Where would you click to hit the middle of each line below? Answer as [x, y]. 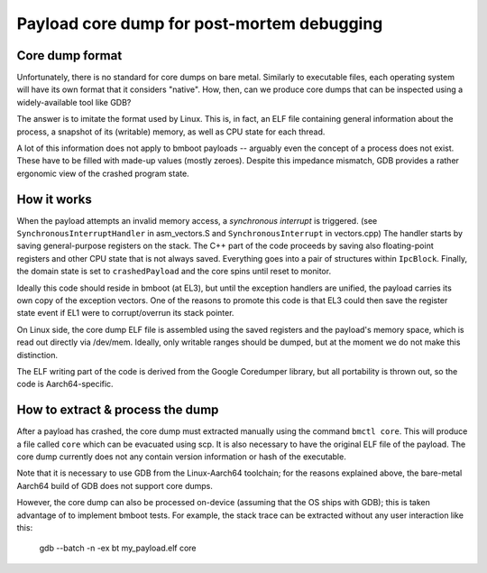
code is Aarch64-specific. [65, 384]
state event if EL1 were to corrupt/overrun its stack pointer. [125, 313]
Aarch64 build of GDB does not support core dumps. [115, 485]
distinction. [37, 355]
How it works [54, 199]
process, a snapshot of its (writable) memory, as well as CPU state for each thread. [171, 132]
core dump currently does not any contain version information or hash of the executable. [181, 457]
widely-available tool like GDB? [74, 102]
